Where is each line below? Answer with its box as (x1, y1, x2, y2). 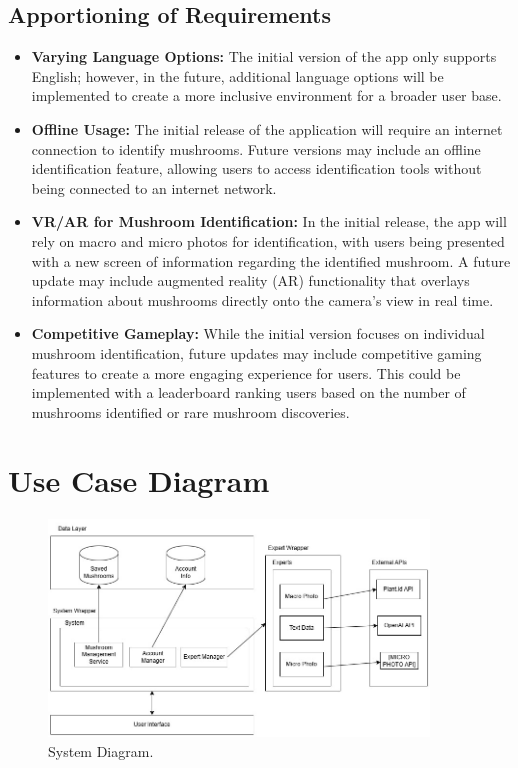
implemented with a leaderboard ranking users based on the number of (31, 382, 466, 403)
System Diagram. (48, 740, 154, 761)
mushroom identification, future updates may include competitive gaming (31, 342, 482, 363)
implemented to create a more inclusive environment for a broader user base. (31, 85, 502, 106)
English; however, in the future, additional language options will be (31, 65, 444, 86)
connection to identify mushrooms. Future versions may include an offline (31, 138, 481, 159)
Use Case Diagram (8, 460, 270, 501)
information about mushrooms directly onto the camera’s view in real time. (31, 289, 494, 310)
